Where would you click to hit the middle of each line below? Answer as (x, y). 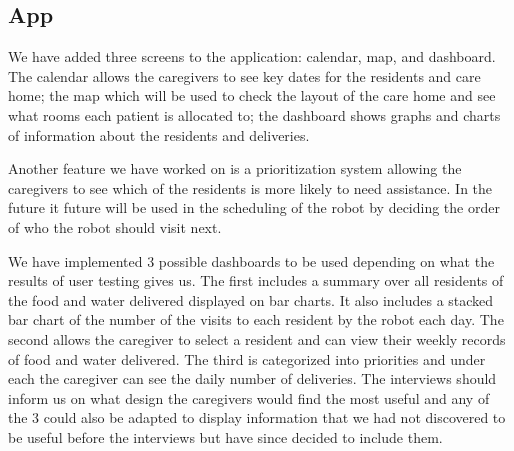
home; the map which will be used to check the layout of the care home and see (252, 95)
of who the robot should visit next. (115, 226)
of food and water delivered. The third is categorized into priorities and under (247, 358)
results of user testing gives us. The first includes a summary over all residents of (256, 280)
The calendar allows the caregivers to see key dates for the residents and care (244, 75)
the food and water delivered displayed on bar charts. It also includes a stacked (251, 299)
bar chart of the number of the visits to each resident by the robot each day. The (256, 319)
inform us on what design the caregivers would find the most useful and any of (249, 397)
